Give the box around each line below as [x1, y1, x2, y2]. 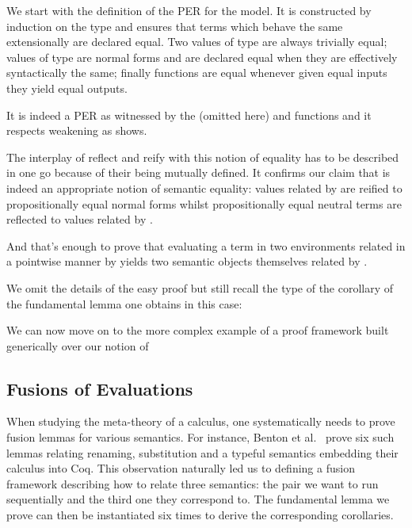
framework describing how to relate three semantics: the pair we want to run [6, 475, 379, 492]
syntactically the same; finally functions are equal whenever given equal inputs [6, 64, 387, 81]
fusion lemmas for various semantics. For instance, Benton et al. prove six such [6, 429, 395, 446]
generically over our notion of [6, 337, 149, 354]
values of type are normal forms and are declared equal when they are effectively [6, 48, 398, 65]
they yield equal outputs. [6, 79, 128, 96]
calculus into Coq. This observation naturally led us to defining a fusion [6, 460, 355, 476]
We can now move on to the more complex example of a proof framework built [6, 322, 389, 339]
